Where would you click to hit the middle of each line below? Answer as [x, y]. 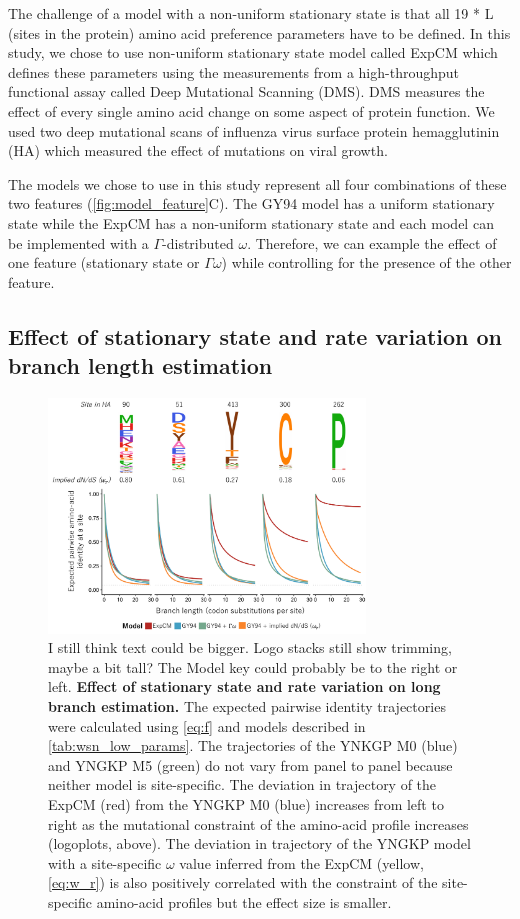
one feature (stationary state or [104, 262]
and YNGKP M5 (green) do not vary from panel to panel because [250, 764]
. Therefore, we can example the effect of [372, 242]
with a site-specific [105, 862]
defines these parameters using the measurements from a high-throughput [233, 71]
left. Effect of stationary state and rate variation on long [244, 686]
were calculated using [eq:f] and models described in [207, 725]
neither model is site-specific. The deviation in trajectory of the [242, 784]
